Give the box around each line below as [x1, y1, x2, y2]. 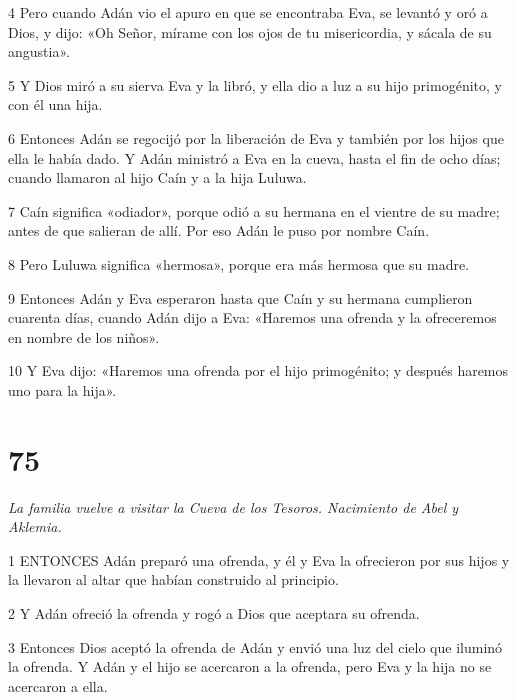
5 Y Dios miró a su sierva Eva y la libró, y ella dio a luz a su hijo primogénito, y [8, 74, 502, 95]
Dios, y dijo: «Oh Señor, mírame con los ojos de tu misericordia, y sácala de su [8, 21, 492, 42]
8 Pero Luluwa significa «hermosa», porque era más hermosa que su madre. [8, 253, 470, 274]
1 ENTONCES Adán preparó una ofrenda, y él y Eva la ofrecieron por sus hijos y [8, 549, 510, 570]
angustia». [8, 41, 70, 62]
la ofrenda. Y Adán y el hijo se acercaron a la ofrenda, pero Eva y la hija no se [8, 656, 492, 677]
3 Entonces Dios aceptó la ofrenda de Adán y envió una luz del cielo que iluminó [8, 636, 503, 657]
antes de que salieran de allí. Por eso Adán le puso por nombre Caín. [8, 220, 430, 241]
